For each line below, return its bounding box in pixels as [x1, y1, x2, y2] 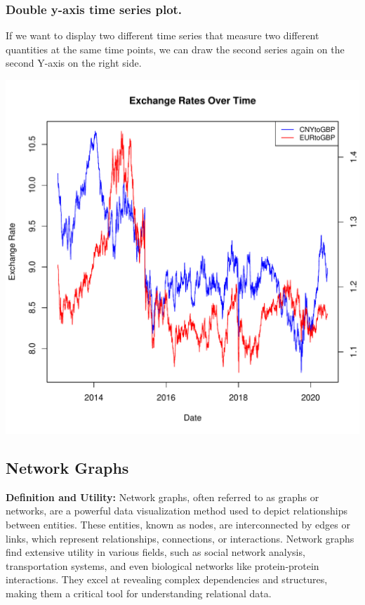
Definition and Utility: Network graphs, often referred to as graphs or [6, 489, 319, 504]
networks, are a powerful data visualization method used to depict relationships [6, 503, 348, 518]
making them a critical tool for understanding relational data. [6, 585, 272, 600]
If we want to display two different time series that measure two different [6, 28, 319, 43]
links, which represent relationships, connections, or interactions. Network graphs [6, 531, 354, 545]
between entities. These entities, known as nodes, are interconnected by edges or [6, 517, 350, 531]
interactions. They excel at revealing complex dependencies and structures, [6, 572, 328, 587]
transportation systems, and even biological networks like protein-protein [6, 558, 319, 573]
